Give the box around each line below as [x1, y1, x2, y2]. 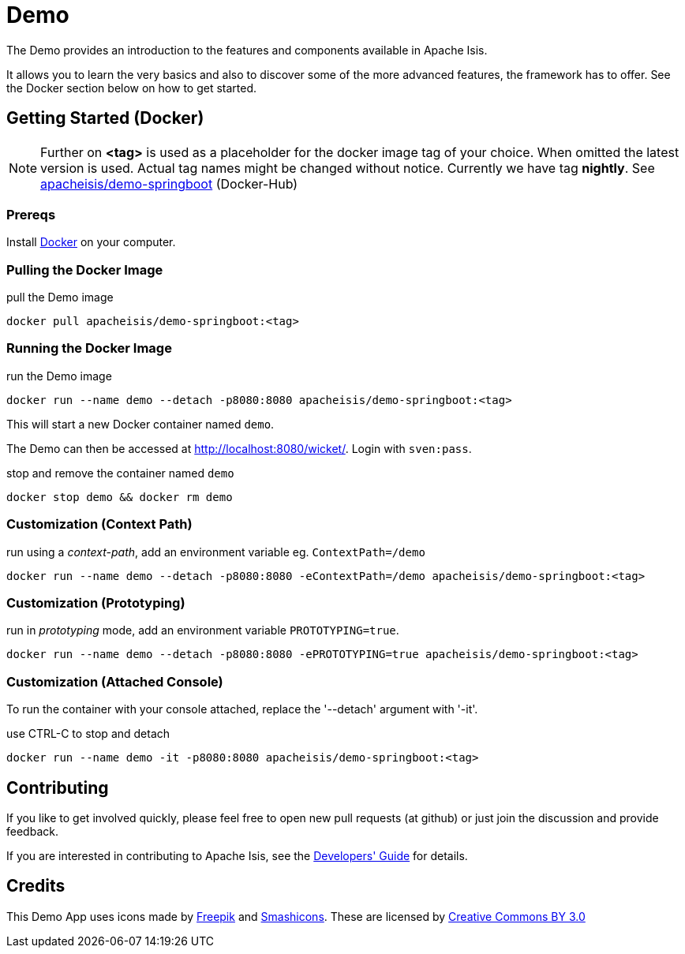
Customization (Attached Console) [6, 673, 223, 690]
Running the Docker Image [6, 340, 172, 357]
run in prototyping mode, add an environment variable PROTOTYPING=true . [6, 623, 399, 638]
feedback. [6, 824, 58, 838]
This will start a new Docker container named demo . [6, 417, 275, 431]
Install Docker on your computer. [6, 235, 176, 249]
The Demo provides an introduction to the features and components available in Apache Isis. [6, 43, 488, 57]
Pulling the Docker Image [6, 261, 163, 278]
